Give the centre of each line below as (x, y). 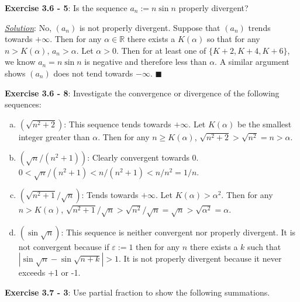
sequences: (23, 104)
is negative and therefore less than (146, 62)
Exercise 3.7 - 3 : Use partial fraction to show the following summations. (137, 292)
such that (264, 246)
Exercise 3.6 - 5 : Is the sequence (66, 8)
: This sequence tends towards (118, 124)
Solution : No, (28, 27)
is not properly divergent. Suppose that (150, 27)
